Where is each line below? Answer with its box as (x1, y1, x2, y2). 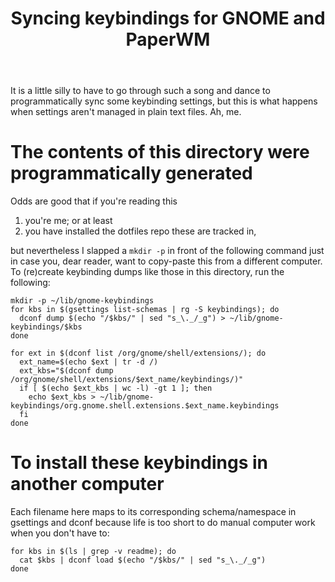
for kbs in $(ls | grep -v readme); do (10, 547, 177, 557)
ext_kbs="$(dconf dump (19, 366, 114, 376)
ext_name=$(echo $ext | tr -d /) (19, 357, 159, 367)
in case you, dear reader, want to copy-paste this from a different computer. (10, 255, 323, 267)
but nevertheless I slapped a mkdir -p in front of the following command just (10, 245, 325, 257)
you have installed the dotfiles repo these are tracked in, (24, 225, 257, 237)
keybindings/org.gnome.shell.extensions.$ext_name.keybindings (10, 401, 280, 411)
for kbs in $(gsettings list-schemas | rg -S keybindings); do (10, 305, 280, 315)
